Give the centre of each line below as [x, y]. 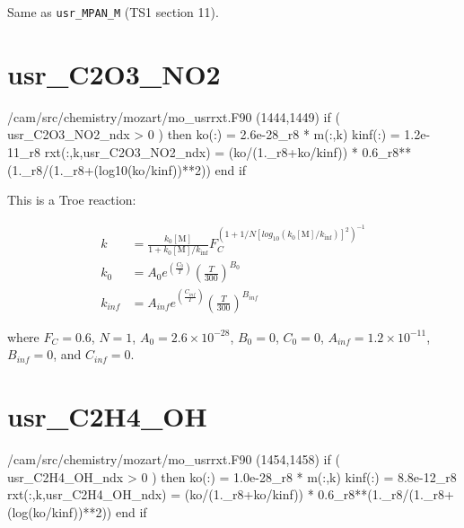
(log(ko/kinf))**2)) [60, 511]
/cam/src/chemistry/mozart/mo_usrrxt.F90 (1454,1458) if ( [174, 458]
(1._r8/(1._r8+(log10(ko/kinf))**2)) [109, 169]
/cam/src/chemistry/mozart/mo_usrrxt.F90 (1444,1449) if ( [174, 116]
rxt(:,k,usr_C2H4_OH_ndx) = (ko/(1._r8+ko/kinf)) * [161, 494]
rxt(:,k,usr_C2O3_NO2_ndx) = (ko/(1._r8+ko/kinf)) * [201, 151]
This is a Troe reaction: [72, 200]
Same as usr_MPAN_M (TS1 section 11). [113, 12]
